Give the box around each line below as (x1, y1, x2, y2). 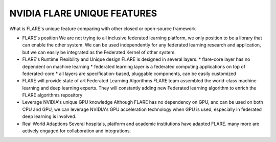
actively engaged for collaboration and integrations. (22, 128, 131, 134)
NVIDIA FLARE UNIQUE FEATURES (9, 8, 157, 19)
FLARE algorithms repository (22, 92, 83, 98)
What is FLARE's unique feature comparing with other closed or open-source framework (9, 26, 196, 32)
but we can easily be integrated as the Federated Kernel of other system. (22, 49, 176, 55)
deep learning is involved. (22, 113, 77, 120)
